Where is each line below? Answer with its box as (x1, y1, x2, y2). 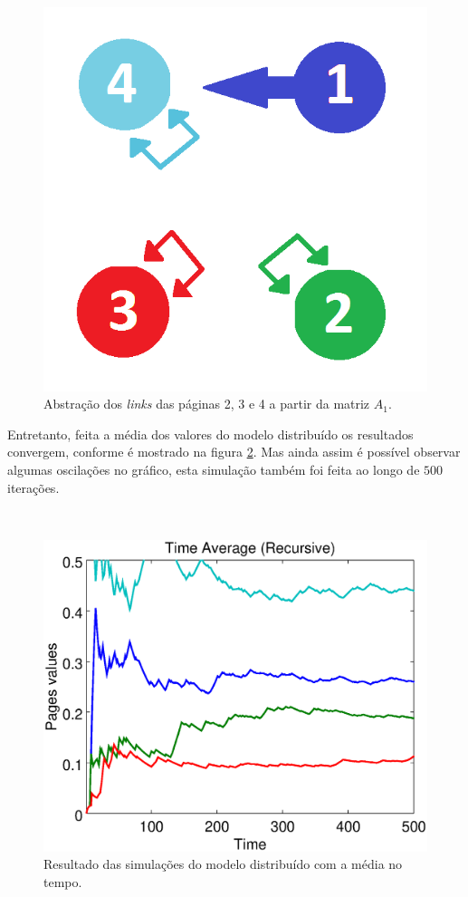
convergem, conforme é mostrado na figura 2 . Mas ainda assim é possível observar (7, 442, 461, 461)
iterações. (7, 477, 60, 497)
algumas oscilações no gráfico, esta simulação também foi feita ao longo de (7, 459, 420, 478)
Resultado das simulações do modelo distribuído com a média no (43, 854, 403, 873)
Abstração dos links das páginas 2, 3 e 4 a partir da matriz (43, 394, 370, 413)
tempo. (43, 873, 82, 892)
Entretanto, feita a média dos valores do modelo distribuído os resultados (7, 424, 414, 443)
